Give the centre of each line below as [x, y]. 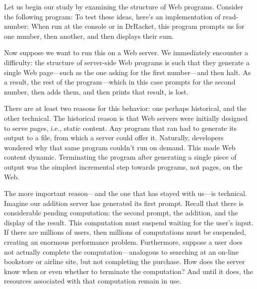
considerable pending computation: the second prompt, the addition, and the [121, 213]
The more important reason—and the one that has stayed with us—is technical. [126, 193]
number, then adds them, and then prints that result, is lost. [96, 91]
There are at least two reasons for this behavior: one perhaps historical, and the [125, 108]
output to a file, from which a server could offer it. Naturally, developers [114, 138]
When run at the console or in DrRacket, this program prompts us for [138, 26]
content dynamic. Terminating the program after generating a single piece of [120, 157]
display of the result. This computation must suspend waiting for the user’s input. [129, 222]
